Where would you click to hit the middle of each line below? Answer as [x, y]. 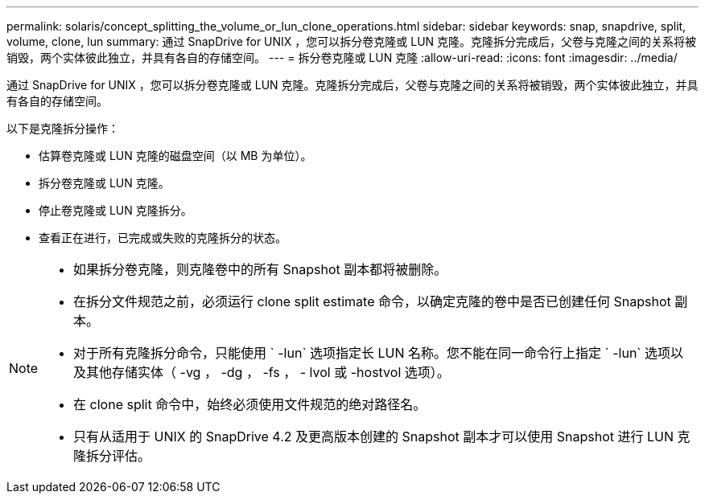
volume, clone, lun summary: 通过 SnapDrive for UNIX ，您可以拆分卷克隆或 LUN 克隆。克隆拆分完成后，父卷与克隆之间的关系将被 [352, 41]
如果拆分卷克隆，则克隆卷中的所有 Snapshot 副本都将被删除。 [260, 269]
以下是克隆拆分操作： [63, 128]
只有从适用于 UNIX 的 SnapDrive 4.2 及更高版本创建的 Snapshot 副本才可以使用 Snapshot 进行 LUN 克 [382, 436]
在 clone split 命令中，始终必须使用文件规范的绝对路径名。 [250, 404]
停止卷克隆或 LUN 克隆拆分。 [115, 210]
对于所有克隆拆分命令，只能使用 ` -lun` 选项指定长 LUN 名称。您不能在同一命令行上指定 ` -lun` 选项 [372, 353]
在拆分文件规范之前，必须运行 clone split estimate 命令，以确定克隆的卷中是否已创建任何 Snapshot [372, 301]
